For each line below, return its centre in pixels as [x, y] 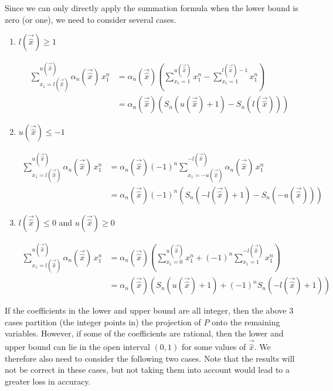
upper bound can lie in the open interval [77, 347]
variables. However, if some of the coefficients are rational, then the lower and [144, 333]
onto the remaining [246, 322]
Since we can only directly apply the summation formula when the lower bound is [152, 8]
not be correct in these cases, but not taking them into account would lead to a [147, 370]
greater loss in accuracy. [48, 381]
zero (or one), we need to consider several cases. [91, 19]
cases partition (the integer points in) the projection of [103, 322]
